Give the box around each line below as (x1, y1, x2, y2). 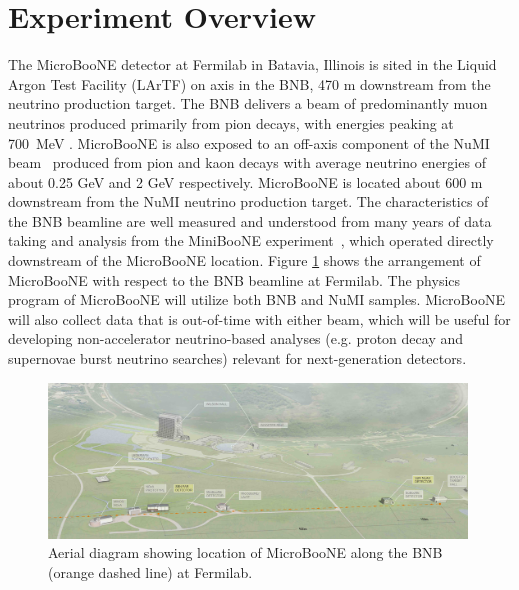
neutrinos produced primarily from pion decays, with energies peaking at (8, 112, 454, 133)
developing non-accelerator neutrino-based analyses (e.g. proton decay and (8, 328, 464, 349)
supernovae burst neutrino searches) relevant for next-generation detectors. (8, 348, 467, 369)
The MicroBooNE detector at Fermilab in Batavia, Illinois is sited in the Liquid (8, 54, 497, 75)
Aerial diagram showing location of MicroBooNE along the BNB (48, 542, 443, 563)
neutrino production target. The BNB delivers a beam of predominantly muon (8, 93, 488, 114)
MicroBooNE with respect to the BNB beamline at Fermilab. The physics (8, 269, 461, 290)
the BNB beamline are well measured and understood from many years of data (8, 210, 492, 231)
